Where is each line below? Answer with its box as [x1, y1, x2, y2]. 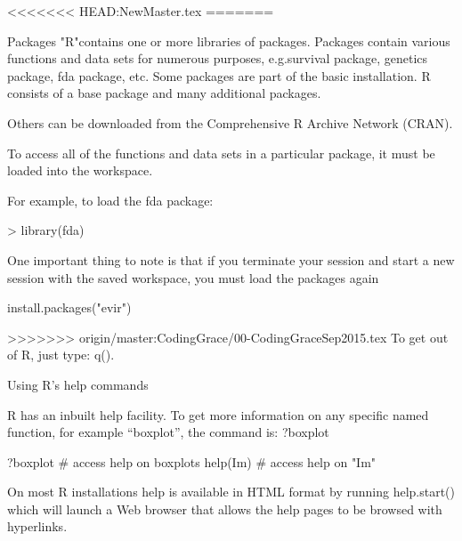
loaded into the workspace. [7, 161, 153, 180]
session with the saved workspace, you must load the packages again [7, 268, 379, 287]
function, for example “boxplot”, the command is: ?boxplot [7, 423, 329, 441]
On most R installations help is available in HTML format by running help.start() [7, 482, 455, 501]
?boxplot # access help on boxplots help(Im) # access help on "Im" [7, 452, 377, 471]
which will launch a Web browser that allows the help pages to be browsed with [7, 499, 442, 518]
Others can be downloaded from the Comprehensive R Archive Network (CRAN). [7, 113, 453, 132]
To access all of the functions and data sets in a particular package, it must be [7, 143, 435, 162]
